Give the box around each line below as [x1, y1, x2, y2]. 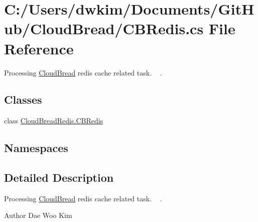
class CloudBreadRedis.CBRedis [4, 115, 103, 126]
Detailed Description [4, 170, 114, 185]
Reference [4, 38, 74, 58]
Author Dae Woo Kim [4, 210, 72, 220]
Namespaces [4, 140, 68, 156]
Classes [4, 92, 42, 107]
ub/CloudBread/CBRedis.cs [4, 18, 204, 39]
